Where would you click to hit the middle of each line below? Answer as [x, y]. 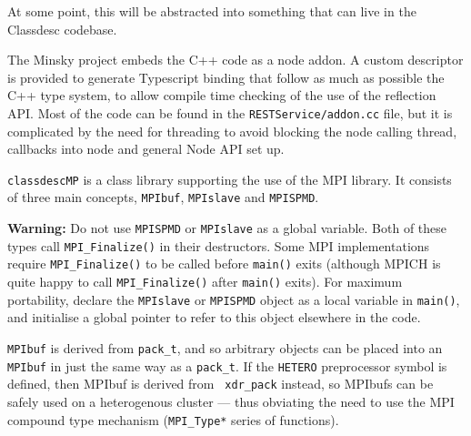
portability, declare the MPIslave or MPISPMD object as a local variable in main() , [234, 299]
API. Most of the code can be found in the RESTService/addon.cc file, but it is [230, 112]
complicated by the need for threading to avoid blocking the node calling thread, [232, 131]
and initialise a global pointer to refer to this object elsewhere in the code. [214, 317]
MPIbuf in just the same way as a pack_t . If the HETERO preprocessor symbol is [227, 365]
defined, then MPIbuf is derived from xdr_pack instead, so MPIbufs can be [220, 384]
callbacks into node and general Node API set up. [146, 149]
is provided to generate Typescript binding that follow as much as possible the [226, 77]
